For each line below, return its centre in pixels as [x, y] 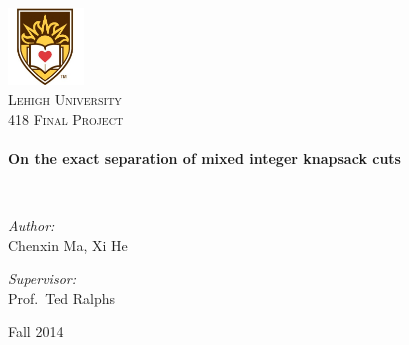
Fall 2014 [36, 331]
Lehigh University [65, 98]
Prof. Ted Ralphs [62, 297]
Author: [31, 224]
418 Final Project [66, 118]
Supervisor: [42, 278]
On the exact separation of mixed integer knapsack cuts [204, 157]
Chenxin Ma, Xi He [68, 244]
